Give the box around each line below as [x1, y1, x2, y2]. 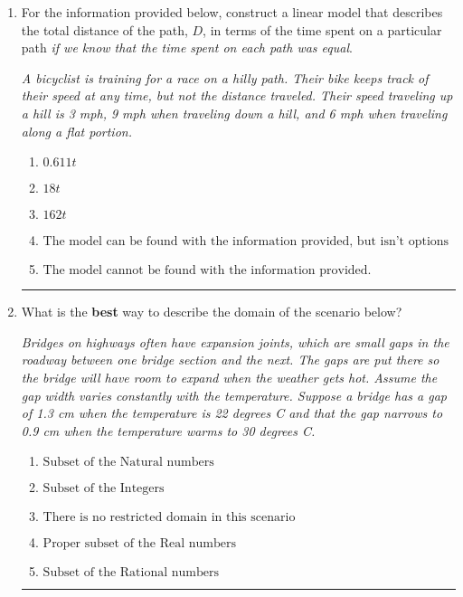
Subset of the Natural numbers [43, 456, 214, 469]
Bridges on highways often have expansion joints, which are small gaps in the [21, 332, 449, 351]
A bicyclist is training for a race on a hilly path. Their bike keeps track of [21, 68, 429, 87]
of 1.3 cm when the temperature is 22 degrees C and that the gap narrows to [21, 403, 443, 422]
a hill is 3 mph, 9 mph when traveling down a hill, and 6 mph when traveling [21, 103, 448, 122]
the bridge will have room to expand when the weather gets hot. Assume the [21, 367, 438, 386]
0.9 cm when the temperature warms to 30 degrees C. [21, 421, 316, 440]
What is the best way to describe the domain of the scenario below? [21, 302, 402, 321]
